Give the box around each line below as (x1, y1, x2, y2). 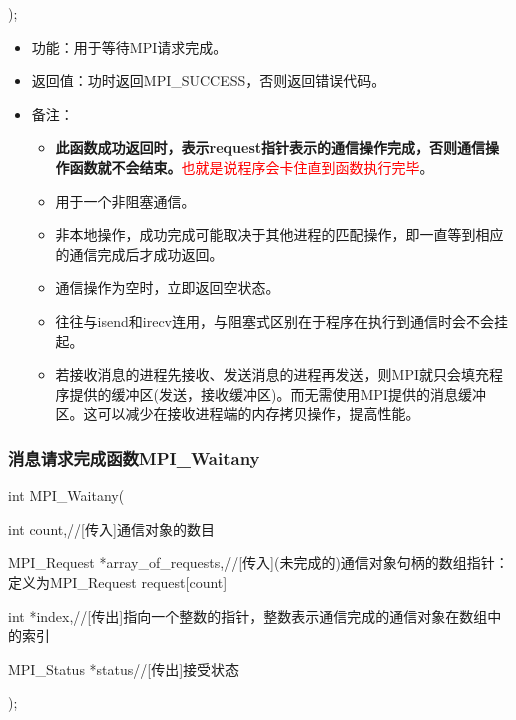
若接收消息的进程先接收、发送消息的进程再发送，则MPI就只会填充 (55, 364, 490, 385)
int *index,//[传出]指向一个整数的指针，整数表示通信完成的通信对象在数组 (8, 605, 488, 626)
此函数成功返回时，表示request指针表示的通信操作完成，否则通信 (55, 137, 486, 158)
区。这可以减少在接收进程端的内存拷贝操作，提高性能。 (55, 403, 420, 424)
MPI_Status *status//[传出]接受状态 (8, 658, 240, 679)
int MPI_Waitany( (8, 485, 125, 506)
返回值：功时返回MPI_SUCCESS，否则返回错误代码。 (31, 70, 386, 91)
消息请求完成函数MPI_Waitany (8, 445, 260, 470)
